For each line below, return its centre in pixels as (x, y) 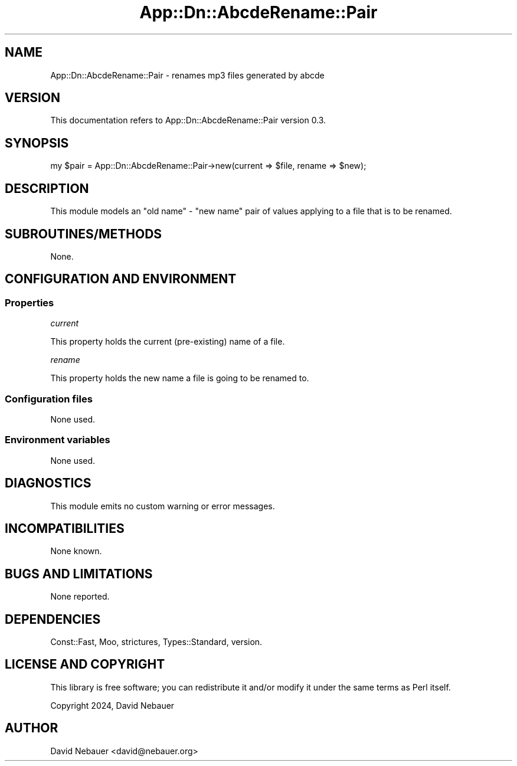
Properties (30, 302)
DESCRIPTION (47, 188)
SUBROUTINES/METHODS (84, 234)
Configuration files (49, 399)
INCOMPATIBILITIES (65, 528)
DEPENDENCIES (53, 619)
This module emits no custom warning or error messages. (163, 506)
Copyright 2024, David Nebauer (112, 705)
